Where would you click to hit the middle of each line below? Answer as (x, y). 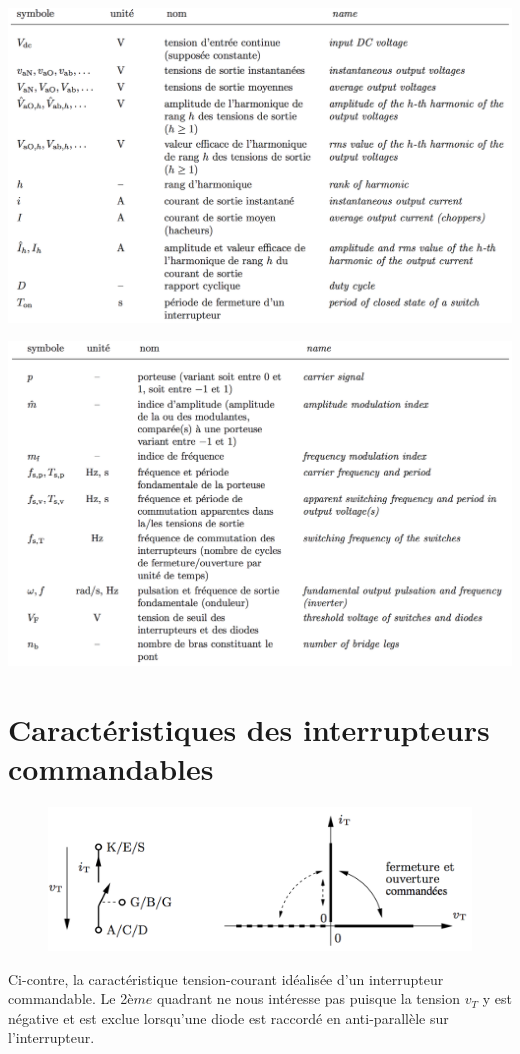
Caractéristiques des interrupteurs (249, 729)
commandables (111, 768)
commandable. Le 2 (68, 998)
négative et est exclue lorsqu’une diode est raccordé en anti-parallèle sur (228, 1017)
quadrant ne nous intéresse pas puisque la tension (308, 998)
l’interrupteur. (51, 1037)
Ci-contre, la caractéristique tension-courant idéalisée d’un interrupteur (226, 978)
